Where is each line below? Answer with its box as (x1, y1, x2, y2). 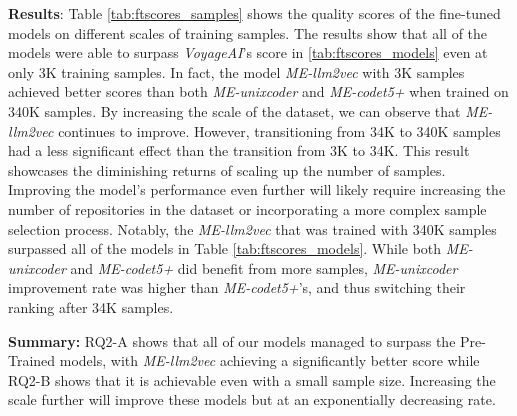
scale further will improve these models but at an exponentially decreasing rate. (8, 389, 496, 410)
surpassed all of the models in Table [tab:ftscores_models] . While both (8, 238, 442, 259)
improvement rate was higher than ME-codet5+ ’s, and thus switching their (8, 277, 466, 298)
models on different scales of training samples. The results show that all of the (8, 22, 488, 43)
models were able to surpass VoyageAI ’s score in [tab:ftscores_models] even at (8, 42, 488, 63)
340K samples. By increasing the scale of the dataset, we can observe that (8, 100, 461, 121)
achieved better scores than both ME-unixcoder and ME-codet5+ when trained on (8, 81, 509, 102)
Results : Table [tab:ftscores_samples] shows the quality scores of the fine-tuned (8, 3, 501, 23)
